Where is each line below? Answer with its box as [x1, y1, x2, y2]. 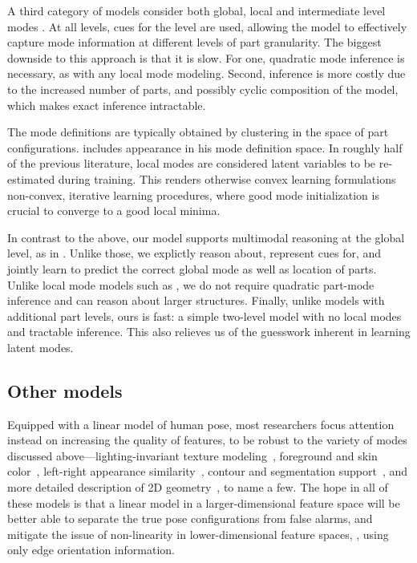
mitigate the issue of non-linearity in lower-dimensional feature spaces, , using [7, 525, 389, 542]
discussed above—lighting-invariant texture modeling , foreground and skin [7, 447, 378, 464]
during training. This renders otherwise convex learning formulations [58, 170, 396, 187]
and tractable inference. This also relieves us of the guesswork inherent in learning [7, 323, 411, 340]
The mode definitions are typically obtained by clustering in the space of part [7, 124, 389, 140]
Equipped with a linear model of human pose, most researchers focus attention [7, 415, 395, 432]
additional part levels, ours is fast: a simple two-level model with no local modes [7, 307, 402, 324]
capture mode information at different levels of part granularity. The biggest [7, 34, 382, 51]
